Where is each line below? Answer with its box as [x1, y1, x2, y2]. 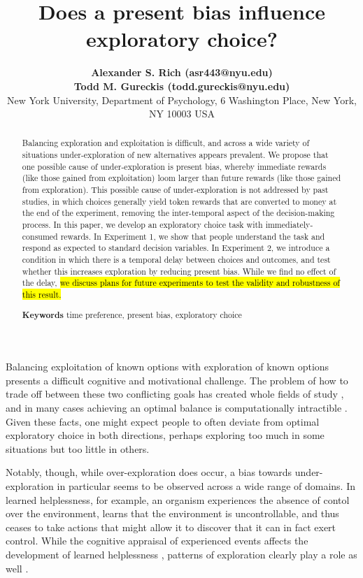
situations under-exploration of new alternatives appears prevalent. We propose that [22, 149, 329, 161]
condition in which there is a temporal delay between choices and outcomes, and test [22, 254, 331, 266]
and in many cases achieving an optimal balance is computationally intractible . [6, 400, 348, 414]
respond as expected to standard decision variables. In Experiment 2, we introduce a [22, 242, 330, 254]
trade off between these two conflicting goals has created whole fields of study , [6, 386, 344, 401]
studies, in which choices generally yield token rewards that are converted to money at [22, 195, 337, 207]
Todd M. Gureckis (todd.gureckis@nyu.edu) [73, 78, 290, 93]
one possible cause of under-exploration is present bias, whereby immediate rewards [22, 160, 327, 172]
